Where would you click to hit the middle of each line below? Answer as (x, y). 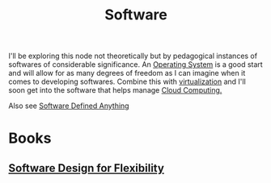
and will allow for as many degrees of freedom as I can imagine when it (127, 73)
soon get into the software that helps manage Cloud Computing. (115, 90)
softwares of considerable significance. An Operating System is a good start (135, 64)
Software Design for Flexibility (86, 168)
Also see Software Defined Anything (69, 106)
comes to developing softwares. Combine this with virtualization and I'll (127, 81)
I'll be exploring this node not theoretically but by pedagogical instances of (133, 56)
